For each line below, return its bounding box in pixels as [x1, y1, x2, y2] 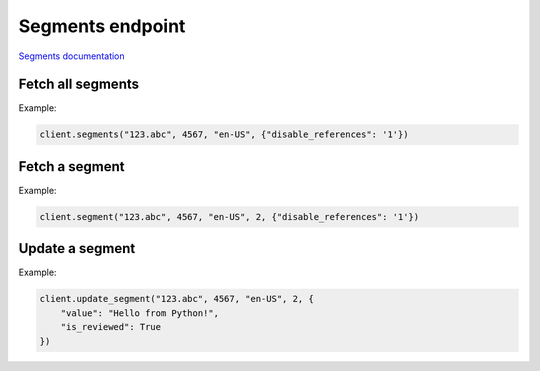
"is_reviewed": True [60, 321, 162, 333]
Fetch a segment [18, 158, 125, 175]
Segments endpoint [18, 15, 186, 37]
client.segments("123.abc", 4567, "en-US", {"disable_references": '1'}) [39, 129, 409, 140]
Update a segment [18, 240, 136, 257]
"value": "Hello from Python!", [60, 307, 220, 319]
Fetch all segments [18, 76, 140, 93]
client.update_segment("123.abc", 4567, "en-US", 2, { [39, 293, 314, 305]
